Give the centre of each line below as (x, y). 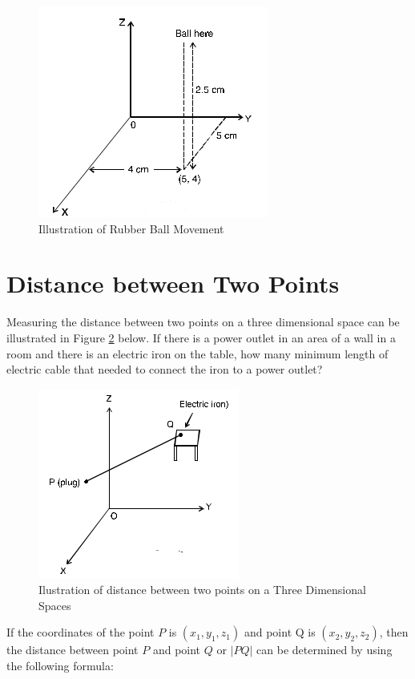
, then (394, 632)
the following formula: (60, 666)
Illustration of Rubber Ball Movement (131, 228)
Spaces (55, 605)
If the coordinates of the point (81, 632)
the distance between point (73, 650)
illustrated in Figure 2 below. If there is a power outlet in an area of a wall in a (201, 337)
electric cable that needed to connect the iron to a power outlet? (165, 369)
